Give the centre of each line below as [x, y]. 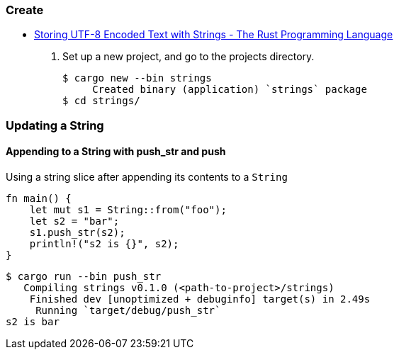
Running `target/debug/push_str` [128, 310]
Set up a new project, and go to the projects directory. [189, 57]
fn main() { [39, 198]
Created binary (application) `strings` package [230, 90]
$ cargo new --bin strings [137, 78]
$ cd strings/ [101, 101]
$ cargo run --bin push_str [84, 276]
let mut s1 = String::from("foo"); [128, 209]
